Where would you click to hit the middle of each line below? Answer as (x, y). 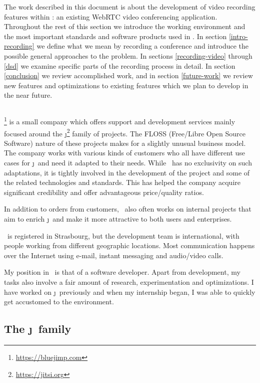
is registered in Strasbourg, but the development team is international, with (123, 235)
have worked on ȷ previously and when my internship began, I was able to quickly (130, 292)
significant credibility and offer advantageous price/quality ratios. (104, 192)
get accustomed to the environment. (59, 302)
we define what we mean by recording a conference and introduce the (143, 46)
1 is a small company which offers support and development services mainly (120, 121)
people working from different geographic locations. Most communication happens (129, 245)
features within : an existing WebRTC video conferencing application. (111, 16)
